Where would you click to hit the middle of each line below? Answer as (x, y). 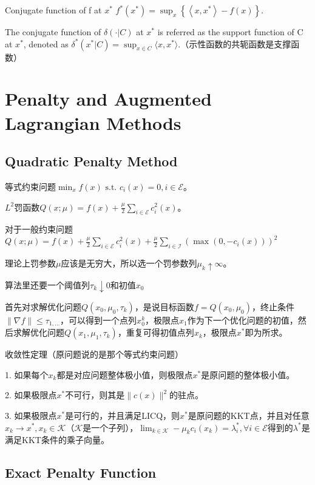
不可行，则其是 (95, 395)
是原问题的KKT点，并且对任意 (249, 415)
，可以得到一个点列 (99, 320)
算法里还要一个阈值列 (47, 284)
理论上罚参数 (30, 263)
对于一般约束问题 (39, 229)
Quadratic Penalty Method (91, 161)
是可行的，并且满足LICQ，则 (123, 415)
